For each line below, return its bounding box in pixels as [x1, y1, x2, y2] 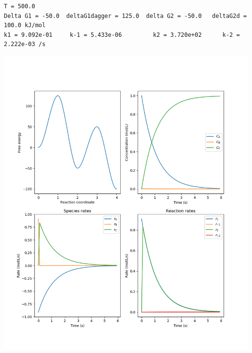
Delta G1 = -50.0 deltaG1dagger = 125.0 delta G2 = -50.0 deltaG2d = [4, 12, 247, 19]
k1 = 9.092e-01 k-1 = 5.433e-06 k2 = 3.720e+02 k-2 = [4, 31, 240, 38]
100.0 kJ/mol [4, 22, 46, 29]
